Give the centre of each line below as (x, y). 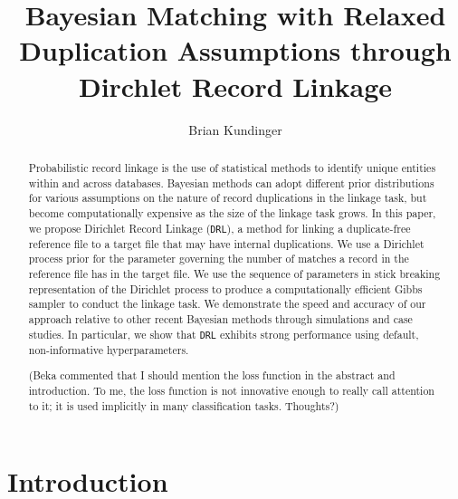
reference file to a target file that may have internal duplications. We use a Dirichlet (226, 243)
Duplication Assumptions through (235, 50)
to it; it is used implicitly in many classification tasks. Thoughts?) (184, 405)
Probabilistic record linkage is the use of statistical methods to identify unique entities (232, 167)
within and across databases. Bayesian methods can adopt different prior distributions (231, 182)
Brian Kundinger (235, 129)
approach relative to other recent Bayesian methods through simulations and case (220, 318)
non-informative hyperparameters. (109, 349)
